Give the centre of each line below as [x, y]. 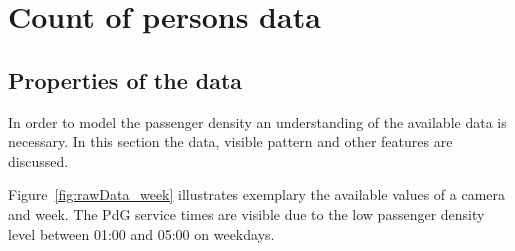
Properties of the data [125, 79]
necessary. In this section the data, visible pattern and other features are [230, 141]
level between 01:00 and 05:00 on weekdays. [141, 233]
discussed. [38, 160]
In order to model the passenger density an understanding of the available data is [257, 121]
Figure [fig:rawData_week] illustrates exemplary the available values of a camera [257, 194]
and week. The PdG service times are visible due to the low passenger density [246, 213]
